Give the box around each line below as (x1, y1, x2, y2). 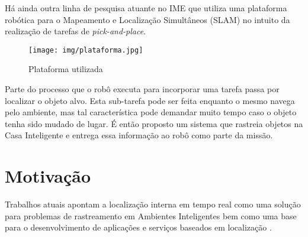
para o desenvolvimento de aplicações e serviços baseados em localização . (5, 221, 272, 233)
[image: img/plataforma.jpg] (28, 46, 143, 54)
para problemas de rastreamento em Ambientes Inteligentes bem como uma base (5, 209, 297, 222)
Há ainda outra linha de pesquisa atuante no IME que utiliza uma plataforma (5, 2, 287, 14)
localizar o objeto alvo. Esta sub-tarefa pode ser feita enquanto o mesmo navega (5, 94, 295, 106)
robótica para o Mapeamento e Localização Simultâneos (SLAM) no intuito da (5, 13, 290, 25)
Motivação (5, 164, 91, 188)
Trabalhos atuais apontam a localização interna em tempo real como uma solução (5, 198, 301, 210)
